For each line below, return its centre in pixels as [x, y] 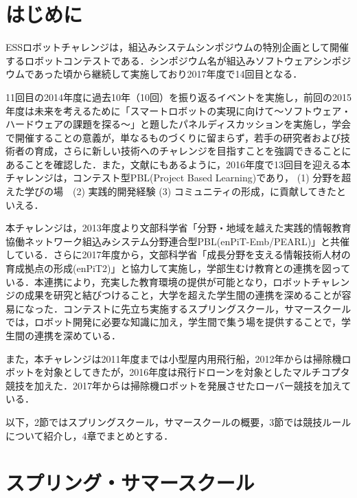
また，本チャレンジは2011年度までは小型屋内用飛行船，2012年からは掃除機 [174, 358]
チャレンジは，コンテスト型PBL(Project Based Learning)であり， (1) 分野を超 [178, 178]
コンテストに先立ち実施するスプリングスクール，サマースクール [207, 308]
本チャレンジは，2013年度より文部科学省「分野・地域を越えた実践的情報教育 [178, 228]
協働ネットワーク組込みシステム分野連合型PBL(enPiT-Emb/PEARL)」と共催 [178, 241]
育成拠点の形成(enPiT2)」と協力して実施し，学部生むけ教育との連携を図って [178, 268]
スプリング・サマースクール [130, 483]
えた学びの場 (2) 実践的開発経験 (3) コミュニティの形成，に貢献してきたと [176, 191]
